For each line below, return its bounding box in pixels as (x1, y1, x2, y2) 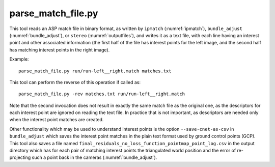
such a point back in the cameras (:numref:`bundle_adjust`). (32, 154, 157, 160)
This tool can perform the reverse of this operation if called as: (9, 79, 141, 85)
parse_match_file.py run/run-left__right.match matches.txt (18, 68, 172, 74)
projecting (9, 154, 31, 160)
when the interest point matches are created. (9, 117, 104, 123)
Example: (9, 56, 29, 62)
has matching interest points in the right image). (9, 46, 110, 53)
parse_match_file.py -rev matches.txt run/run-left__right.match (18, 91, 185, 97)
